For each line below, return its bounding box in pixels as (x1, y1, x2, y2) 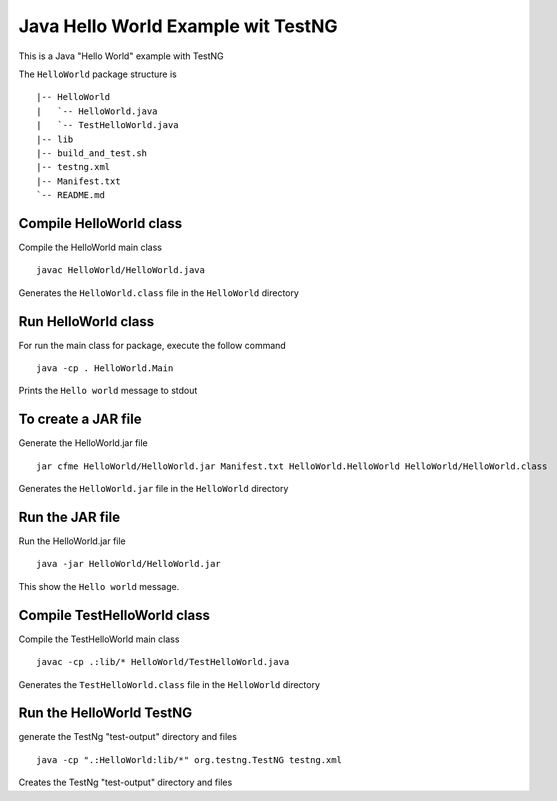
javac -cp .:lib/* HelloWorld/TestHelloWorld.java (36, 656, 290, 668)
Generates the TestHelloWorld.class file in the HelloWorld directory (18, 678, 320, 690)
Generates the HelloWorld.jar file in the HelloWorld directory (18, 483, 289, 495)
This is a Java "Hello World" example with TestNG (18, 50, 224, 62)
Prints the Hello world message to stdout (18, 385, 198, 397)
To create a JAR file (18, 411, 142, 428)
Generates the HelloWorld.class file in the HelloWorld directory (18, 286, 300, 299)
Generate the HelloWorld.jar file (18, 437, 149, 449)
